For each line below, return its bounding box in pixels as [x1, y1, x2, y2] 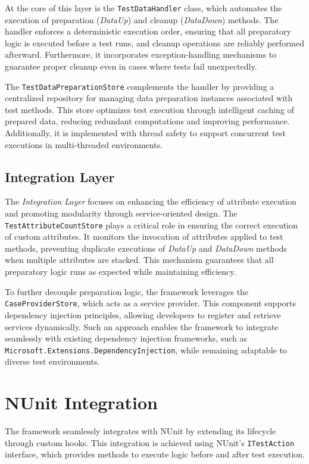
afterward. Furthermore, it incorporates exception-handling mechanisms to [5, 48, 277, 61]
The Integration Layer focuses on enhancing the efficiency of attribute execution [5, 195, 296, 208]
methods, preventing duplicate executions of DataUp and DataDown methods [5, 242, 287, 254]
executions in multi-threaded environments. [5, 138, 163, 151]
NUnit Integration [5, 390, 158, 415]
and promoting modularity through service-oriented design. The [5, 207, 238, 220]
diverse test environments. [5, 355, 100, 368]
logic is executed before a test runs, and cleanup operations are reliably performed [5, 36, 305, 49]
